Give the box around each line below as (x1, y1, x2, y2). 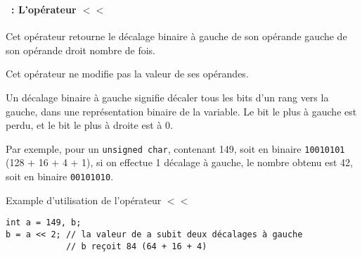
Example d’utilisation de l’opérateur (6, 192, 162, 207)
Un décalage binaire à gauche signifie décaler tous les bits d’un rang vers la (6, 89, 329, 104)
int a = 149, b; (6, 218, 82, 228)
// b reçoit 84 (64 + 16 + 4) (65, 241, 207, 251)
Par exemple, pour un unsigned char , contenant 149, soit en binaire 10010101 (6, 141, 345, 156)
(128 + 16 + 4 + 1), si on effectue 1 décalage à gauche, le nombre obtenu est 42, (6, 155, 353, 170)
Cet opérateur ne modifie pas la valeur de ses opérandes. (6, 66, 249, 81)
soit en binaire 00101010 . (6, 168, 114, 183)
